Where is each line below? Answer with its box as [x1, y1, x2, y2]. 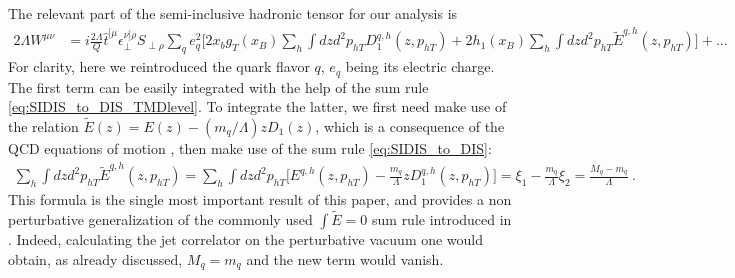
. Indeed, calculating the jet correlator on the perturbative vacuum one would [8, 229, 484, 250]
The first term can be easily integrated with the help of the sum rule [8, 76, 429, 97]
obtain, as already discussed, [8, 248, 183, 269]
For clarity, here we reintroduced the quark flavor [8, 56, 310, 77]
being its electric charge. [345, 56, 495, 77]
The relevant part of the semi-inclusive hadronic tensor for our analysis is [8, 3, 458, 23]
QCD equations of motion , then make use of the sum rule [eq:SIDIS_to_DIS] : [8, 138, 492, 158]
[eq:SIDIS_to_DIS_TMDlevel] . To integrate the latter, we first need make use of [8, 96, 507, 117]
